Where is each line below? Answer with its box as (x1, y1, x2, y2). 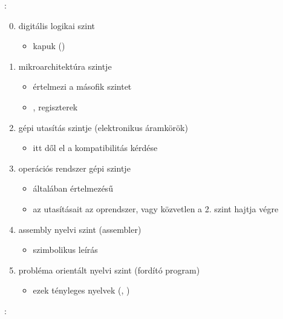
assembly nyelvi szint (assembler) (18, 223, 141, 235)
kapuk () (33, 39, 65, 52)
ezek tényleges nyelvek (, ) (33, 284, 130, 297)
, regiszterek (33, 100, 78, 113)
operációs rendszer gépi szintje (18, 161, 131, 174)
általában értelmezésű (33, 182, 113, 195)
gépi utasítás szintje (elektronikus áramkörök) (18, 121, 188, 133)
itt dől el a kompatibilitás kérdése (33, 141, 158, 154)
